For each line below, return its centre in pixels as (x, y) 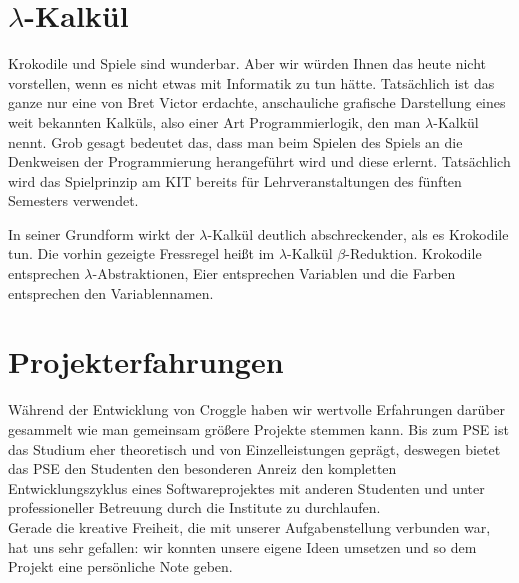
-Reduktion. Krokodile (413, 253)
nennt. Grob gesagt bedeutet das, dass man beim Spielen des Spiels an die (235, 141)
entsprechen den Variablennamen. (111, 292)
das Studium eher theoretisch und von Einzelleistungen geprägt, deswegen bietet (254, 448)
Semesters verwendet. (73, 200)
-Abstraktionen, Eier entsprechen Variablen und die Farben (274, 273)
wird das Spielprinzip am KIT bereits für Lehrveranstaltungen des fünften (235, 180)
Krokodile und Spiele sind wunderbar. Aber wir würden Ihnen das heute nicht (247, 63)
